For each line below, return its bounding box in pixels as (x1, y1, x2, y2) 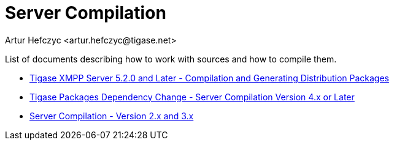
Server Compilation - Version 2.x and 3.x (29, 110, 194, 121)
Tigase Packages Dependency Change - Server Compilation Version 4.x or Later (29, 91, 355, 102)
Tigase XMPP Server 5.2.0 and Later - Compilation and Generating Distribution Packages (29, 72, 389, 83)
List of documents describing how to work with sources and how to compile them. (5, 53, 337, 64)
